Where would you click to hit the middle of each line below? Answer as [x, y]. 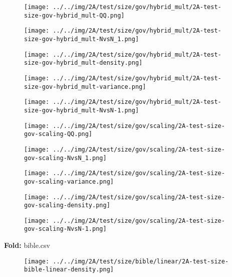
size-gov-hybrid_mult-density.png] [83, 63]
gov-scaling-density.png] [67, 205]
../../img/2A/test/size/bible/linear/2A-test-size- [141, 261]
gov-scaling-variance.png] [69, 181]
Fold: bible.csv [27, 245]
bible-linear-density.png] [69, 270]
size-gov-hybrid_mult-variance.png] [85, 87]
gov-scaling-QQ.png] [58, 134]
